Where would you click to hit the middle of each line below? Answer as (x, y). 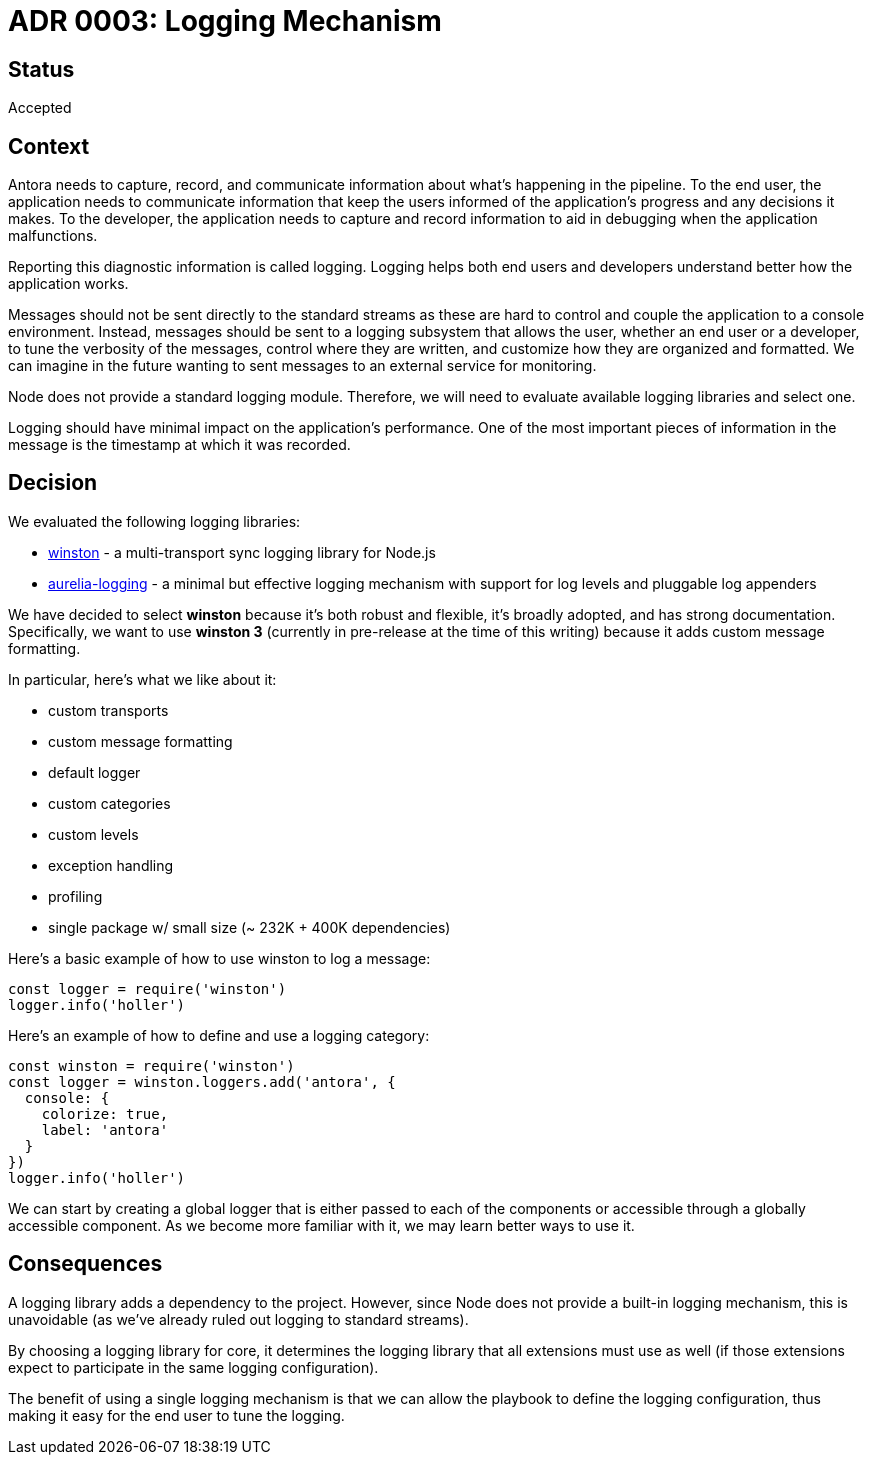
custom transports (108, 710)
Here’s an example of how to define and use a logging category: (219, 1035)
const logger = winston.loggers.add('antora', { (202, 1081)
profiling (75, 896)
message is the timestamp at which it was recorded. (179, 445)
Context (49, 146)
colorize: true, (105, 1113)
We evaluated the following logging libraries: (154, 521)
